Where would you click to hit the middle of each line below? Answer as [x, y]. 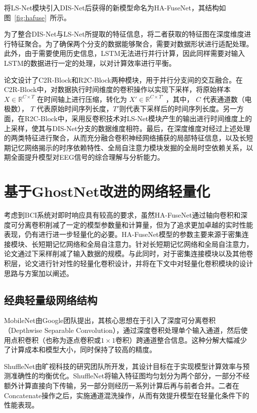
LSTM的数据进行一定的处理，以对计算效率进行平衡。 [90, 63]
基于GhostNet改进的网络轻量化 [107, 191]
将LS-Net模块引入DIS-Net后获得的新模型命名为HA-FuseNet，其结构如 [115, 7]
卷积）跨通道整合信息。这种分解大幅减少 [181, 340]
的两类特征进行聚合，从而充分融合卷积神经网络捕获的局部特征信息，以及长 [125, 138]
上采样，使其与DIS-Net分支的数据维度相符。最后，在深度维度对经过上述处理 [127, 128]
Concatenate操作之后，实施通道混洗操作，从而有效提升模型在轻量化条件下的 [127, 395]
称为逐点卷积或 [76, 340]
